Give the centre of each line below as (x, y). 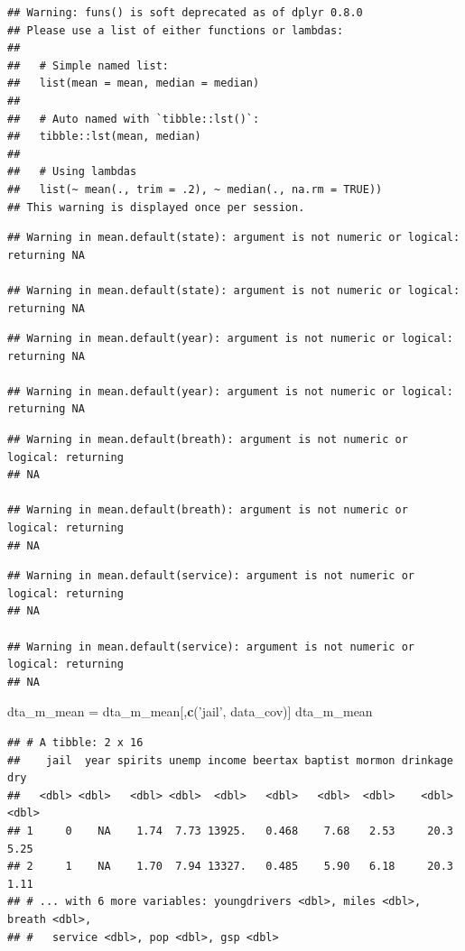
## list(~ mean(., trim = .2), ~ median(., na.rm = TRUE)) (195, 189)
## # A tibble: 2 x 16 (75, 742)
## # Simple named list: (88, 65)
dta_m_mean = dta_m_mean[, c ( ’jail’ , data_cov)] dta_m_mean (190, 711)
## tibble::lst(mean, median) (104, 137)
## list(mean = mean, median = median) (134, 83)
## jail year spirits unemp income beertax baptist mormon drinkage (230, 760)
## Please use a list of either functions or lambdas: (176, 30)
